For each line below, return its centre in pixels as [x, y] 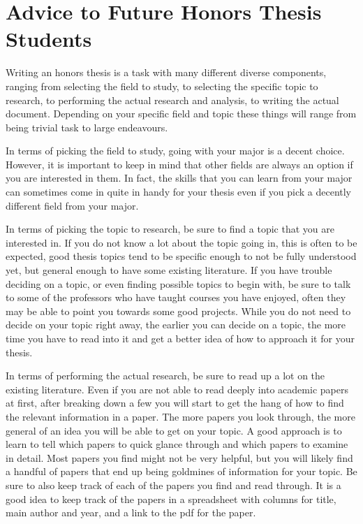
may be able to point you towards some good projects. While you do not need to [178, 311]
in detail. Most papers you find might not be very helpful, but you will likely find [179, 457]
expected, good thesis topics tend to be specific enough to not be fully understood [181, 256]
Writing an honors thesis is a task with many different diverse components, [166, 72]
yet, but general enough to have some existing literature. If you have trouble [169, 270]
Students [49, 39]
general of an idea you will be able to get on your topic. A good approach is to [174, 430]
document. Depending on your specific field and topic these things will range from [181, 114]
